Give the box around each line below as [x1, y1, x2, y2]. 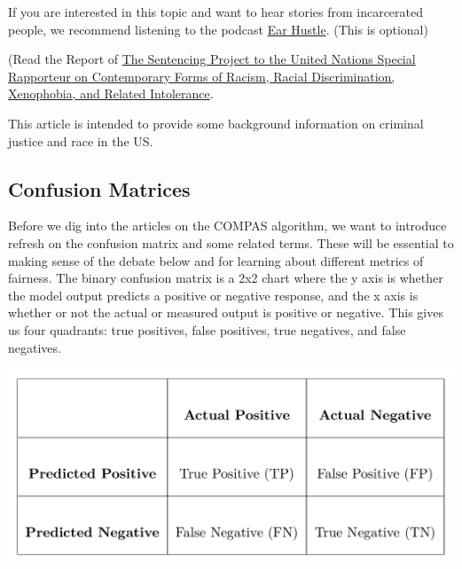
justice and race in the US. [8, 131, 153, 150]
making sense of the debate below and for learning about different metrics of [8, 251, 424, 269]
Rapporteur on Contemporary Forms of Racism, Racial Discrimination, [8, 66, 395, 85]
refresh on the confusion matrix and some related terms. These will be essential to [8, 233, 454, 252]
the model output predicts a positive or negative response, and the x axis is [8, 285, 419, 304]
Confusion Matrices [8, 175, 191, 202]
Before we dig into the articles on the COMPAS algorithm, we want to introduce [8, 216, 447, 235]
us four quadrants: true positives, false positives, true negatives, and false [8, 320, 406, 339]
